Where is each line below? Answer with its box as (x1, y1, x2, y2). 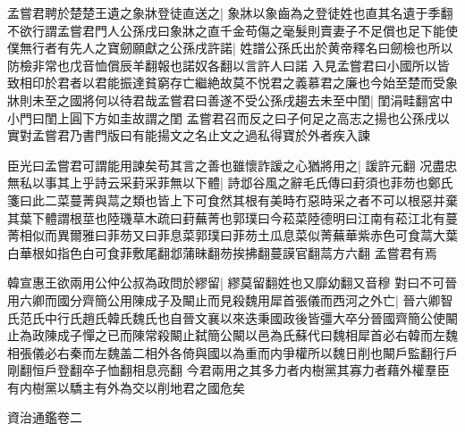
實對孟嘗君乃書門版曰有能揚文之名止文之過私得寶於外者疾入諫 (7, 126, 370, 145)
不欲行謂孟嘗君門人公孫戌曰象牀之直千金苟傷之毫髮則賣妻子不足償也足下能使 (7, 21, 458, 39)
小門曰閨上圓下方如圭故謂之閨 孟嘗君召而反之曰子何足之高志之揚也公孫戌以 (7, 108, 450, 127)
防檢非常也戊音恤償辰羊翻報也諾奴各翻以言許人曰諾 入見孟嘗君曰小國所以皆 (7, 55, 450, 74)
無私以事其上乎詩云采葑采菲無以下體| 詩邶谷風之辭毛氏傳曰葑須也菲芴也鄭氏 (7, 173, 453, 192)
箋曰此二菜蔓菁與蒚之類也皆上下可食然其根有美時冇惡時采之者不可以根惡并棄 (7, 190, 458, 209)
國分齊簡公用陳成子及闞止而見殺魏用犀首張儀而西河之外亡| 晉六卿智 (56, 290, 453, 309)
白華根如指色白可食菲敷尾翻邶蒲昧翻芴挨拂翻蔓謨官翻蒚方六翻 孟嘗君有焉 (7, 243, 437, 262)
